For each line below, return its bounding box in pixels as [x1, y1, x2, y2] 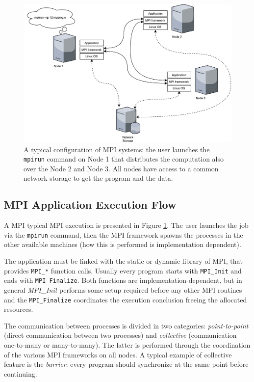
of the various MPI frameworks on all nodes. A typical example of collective [4, 349, 232, 359]
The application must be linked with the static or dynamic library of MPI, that [4, 256, 243, 266]
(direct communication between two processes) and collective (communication [4, 330, 237, 340]
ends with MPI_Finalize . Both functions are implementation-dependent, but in [4, 275, 242, 285]
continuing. [4, 368, 37, 379]
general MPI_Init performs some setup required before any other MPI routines [4, 284, 242, 295]
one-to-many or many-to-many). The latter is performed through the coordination [4, 339, 251, 350]
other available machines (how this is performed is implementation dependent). [4, 239, 241, 249]
